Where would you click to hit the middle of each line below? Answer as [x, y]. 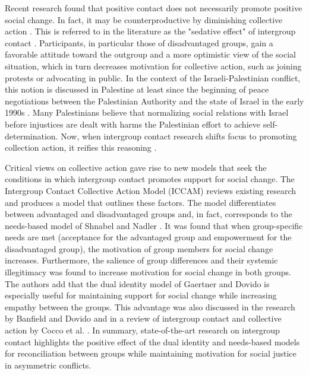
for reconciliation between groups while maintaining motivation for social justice [151, 353]
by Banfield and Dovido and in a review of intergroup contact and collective [143, 318]
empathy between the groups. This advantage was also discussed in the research [150, 306]
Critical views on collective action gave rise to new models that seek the [136, 167]
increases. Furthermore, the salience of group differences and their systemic [141, 260]
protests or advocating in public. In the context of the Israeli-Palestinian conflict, [153, 77]
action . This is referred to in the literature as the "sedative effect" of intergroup [150, 31]
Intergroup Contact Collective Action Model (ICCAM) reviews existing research [150, 190]
